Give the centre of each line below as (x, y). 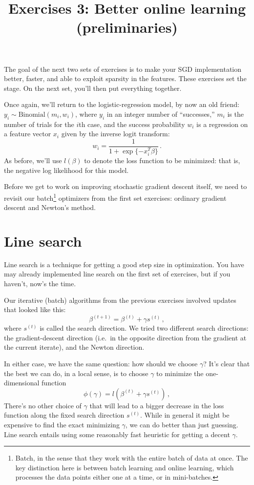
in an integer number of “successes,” (161, 114)
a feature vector (28, 134)
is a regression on (222, 124)
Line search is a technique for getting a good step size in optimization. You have (124, 264)
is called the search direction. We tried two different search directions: (144, 328)
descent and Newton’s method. (50, 207)
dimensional (22, 383)
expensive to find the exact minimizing (62, 424)
